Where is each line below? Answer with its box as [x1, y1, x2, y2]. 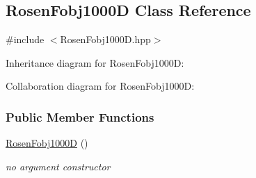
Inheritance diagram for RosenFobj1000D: [6, 55, 184, 70]
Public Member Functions [6, 108, 154, 125]
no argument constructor [6, 159, 111, 173]
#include [6, 32, 45, 47]
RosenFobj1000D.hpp [60, 32, 151, 47]
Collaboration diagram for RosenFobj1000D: [6, 79, 195, 93]
